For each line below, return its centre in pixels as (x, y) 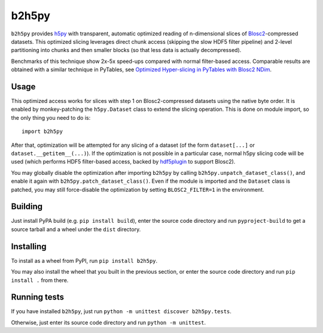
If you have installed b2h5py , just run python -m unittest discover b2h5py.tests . (121, 311)
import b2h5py (42, 131)
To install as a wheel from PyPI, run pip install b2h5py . (84, 261)
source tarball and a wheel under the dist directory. (76, 229)
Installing (29, 246)
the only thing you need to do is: (51, 117)
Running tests (38, 297)
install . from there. (40, 280)
